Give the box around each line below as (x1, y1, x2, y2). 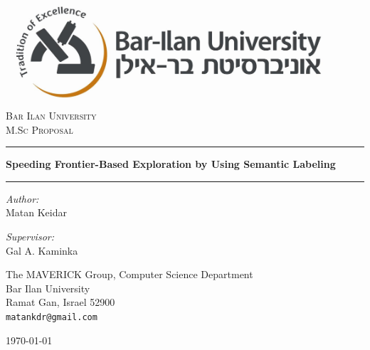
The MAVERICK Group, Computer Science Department (6, 267, 253, 282)
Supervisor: (6, 229, 54, 244)
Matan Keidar (6, 205, 68, 220)
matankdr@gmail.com (6, 312, 97, 323)
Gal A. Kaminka (6, 243, 78, 258)
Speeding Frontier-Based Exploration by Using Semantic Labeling (6, 157, 336, 171)
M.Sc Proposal (6, 122, 73, 137)
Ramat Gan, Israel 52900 (6, 295, 115, 309)
